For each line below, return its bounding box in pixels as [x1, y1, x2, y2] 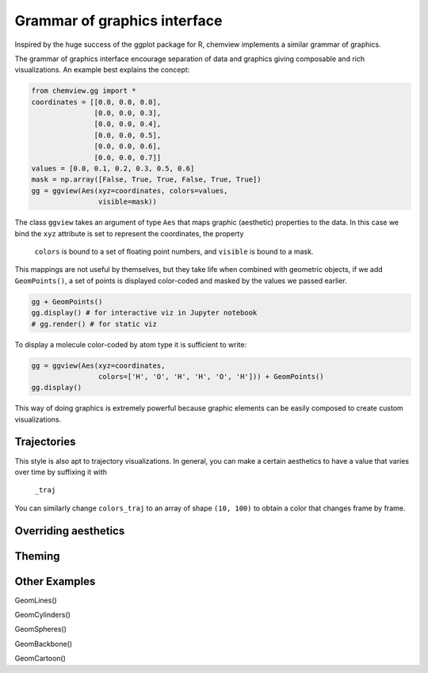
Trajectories [14, 435, 76, 449]
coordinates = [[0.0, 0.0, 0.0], [31, 98, 162, 106]
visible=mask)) [97, 197, 158, 206]
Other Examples [14, 575, 96, 588]
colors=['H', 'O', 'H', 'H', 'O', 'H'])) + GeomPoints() [97, 372, 324, 380]
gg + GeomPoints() [31, 297, 103, 306]
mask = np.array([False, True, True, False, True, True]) [31, 175, 262, 184]
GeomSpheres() [14, 625, 67, 634]
